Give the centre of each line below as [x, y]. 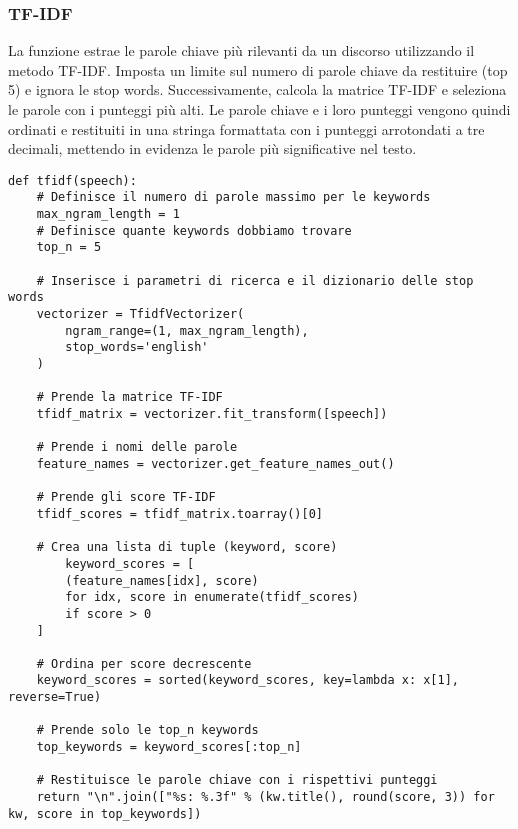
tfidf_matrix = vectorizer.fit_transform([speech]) [212, 413]
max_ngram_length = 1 [108, 214]
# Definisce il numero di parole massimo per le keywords [233, 197]
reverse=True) [55, 697]
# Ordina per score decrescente [144, 663]
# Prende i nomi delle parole [137, 447]
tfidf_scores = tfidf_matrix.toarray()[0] [179, 513]
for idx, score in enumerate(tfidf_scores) [212, 597]
